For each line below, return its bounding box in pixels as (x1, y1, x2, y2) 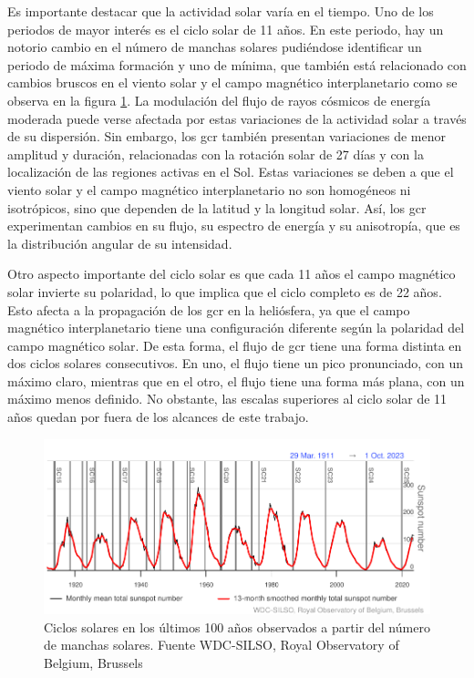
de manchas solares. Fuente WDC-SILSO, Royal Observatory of (44, 635, 399, 654)
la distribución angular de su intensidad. (7, 233, 232, 252)
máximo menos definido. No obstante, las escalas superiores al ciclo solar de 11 (7, 389, 448, 408)
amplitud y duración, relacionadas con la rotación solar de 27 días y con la (7, 144, 424, 163)
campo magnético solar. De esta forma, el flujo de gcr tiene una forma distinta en (7, 335, 462, 354)
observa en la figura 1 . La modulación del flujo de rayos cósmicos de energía (7, 90, 431, 109)
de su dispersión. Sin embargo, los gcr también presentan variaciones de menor (7, 127, 446, 146)
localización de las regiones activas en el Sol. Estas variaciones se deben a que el (7, 162, 454, 181)
